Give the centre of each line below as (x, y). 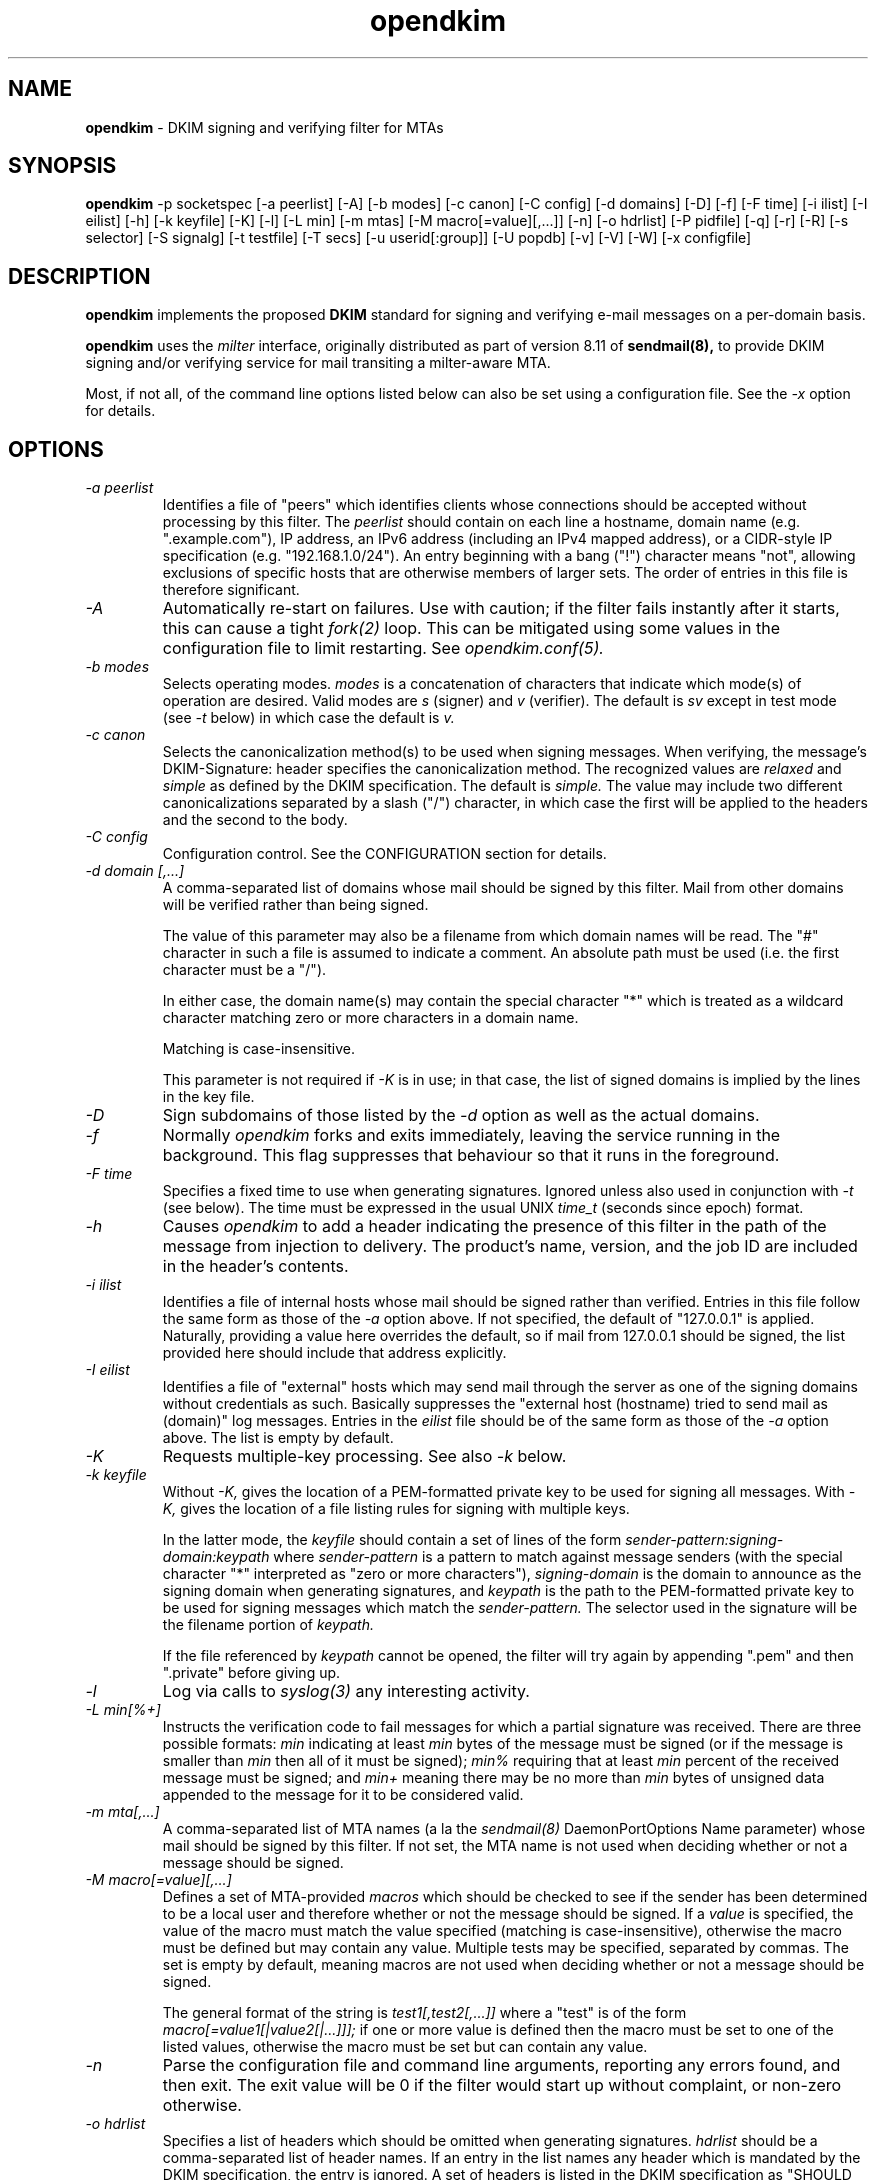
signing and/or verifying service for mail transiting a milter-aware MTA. (318, 363)
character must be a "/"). (244, 970)
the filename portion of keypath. (268, 1625)
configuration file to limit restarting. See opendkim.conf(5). (383, 648)
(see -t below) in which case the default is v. (308, 718)
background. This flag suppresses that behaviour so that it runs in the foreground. (471, 1155)
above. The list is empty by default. (278, 1438)
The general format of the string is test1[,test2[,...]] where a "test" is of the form (424, 2013)
